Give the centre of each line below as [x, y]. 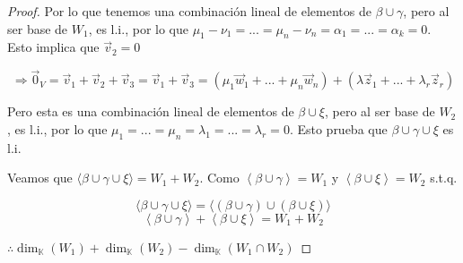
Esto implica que [53, 47]
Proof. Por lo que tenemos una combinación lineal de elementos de [189, 11]
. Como [219, 178]
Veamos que [40, 178]
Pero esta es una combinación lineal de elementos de [151, 111]
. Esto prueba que [338, 128]
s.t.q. [444, 178]
